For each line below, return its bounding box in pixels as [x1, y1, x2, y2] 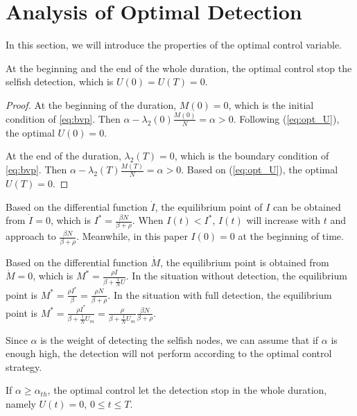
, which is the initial [228, 97, 314, 112]
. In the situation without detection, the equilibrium [125, 268, 347, 283]
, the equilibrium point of [155, 199, 263, 214]
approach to [6, 229, 56, 243]
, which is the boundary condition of [174, 148, 329, 163]
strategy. [6, 359, 42, 374]
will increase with [246, 213, 321, 227]
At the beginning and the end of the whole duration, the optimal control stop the [6, 60, 352, 75]
